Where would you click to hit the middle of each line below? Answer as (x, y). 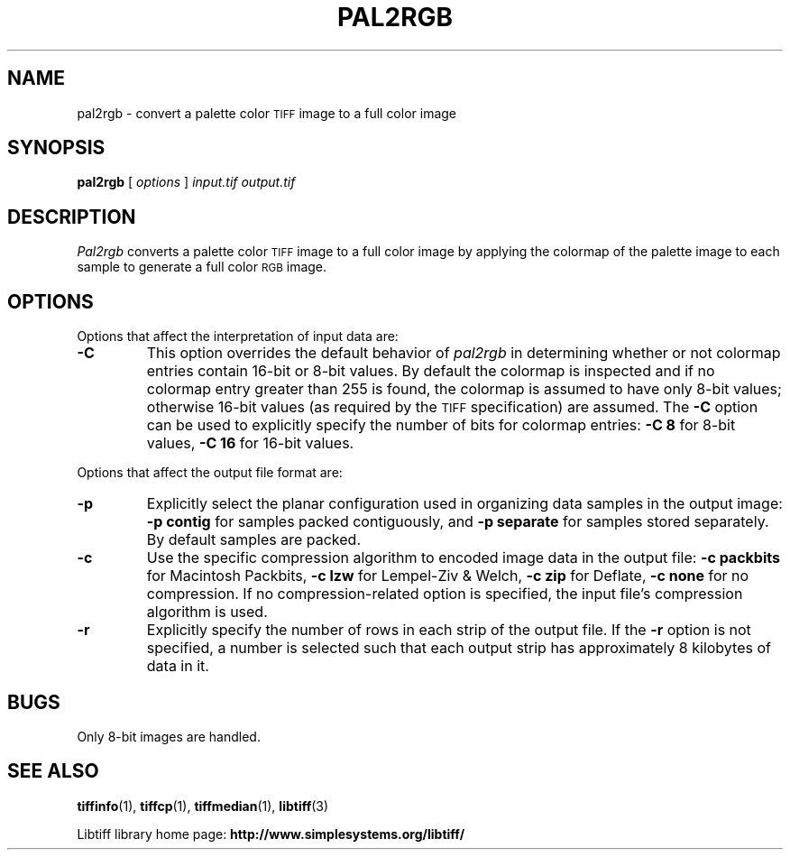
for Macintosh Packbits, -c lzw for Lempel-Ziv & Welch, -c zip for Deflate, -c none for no (448, 576)
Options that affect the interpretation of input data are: (238, 336)
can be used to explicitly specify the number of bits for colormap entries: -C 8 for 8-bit (441, 425)
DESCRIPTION (72, 217)
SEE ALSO (53, 771)
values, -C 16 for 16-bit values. (250, 443)
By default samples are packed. (254, 540)
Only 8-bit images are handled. (169, 736)
